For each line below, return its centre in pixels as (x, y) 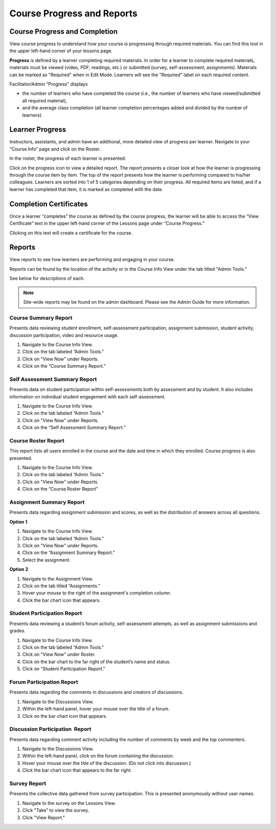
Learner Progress (38, 130)
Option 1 (18, 522)
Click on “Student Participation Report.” (64, 669)
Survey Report (28, 783)
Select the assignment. (47, 560)
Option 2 (19, 569)
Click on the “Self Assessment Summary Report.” (74, 428)
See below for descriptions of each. (47, 279)
